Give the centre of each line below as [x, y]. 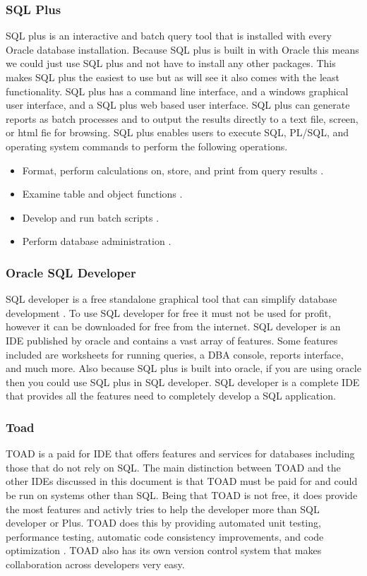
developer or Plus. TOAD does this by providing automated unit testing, [163, 523]
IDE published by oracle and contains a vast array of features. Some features [172, 340]
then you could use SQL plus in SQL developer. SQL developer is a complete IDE [183, 382]
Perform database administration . [97, 241]
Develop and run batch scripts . [91, 217]
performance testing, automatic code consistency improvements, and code [165, 536]
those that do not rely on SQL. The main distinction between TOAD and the [173, 467]
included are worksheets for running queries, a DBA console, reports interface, [175, 354]
